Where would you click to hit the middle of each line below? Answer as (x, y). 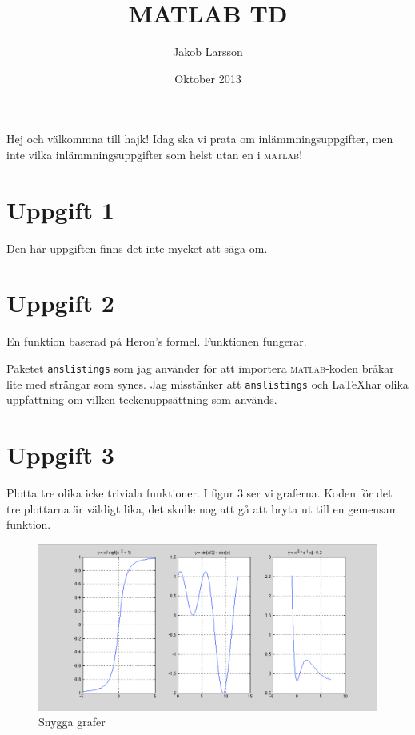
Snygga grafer (72, 722)
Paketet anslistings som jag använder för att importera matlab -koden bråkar (200, 367)
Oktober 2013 (208, 78)
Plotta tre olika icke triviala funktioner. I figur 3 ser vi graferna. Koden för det (200, 492)
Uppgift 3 (60, 455)
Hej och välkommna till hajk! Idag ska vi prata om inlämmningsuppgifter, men (200, 139)
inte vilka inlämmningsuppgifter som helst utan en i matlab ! (155, 154)
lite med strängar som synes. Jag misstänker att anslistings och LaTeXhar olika (207, 383)
